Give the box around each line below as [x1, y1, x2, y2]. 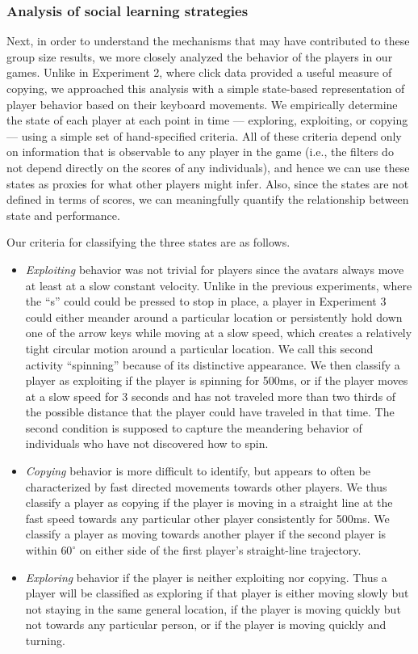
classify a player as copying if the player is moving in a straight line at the [25, 494, 393, 511]
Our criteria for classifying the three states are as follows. [6, 234, 291, 251]
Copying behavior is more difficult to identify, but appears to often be [25, 462, 371, 479]
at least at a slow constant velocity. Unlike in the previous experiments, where [25, 276, 412, 293]
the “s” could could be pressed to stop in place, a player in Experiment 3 [25, 293, 387, 310]
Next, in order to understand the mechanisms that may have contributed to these [6, 32, 410, 49]
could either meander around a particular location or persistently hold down [25, 308, 403, 325]
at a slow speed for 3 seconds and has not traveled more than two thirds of [25, 387, 396, 404]
